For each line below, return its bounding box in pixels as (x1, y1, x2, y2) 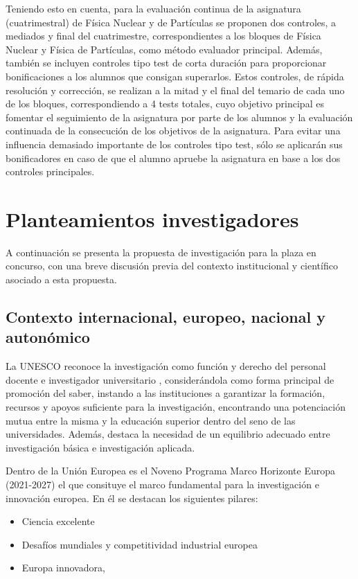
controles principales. (6, 164, 95, 179)
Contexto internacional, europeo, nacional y (6, 306, 325, 328)
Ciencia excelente (21, 514, 95, 528)
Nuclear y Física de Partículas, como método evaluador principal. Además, (6, 42, 323, 56)
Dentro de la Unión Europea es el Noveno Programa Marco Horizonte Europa (6, 463, 335, 478)
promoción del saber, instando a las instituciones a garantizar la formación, (6, 386, 325, 400)
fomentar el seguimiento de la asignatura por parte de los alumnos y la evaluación (6, 109, 353, 124)
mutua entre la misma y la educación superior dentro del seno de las (6, 413, 296, 427)
